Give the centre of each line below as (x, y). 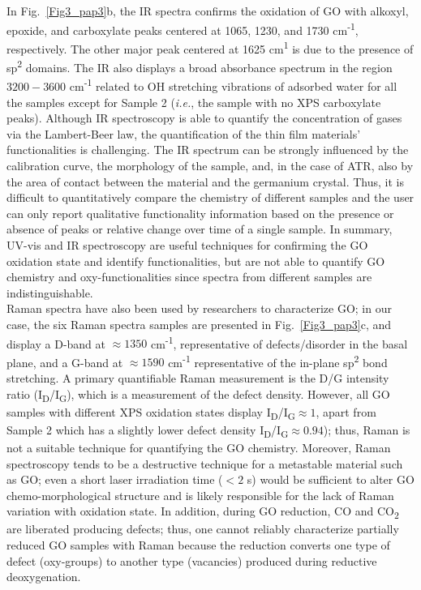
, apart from (346, 411)
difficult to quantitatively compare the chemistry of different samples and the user (210, 197)
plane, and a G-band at (65, 362)
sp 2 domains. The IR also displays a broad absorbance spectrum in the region (200, 66)
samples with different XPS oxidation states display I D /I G (151, 413)
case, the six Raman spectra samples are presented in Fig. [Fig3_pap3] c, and (199, 324)
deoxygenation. (44, 577)
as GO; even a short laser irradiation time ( (115, 479)
